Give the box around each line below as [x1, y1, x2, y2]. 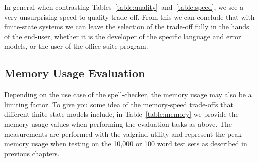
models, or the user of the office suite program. [4, 41, 148, 51]
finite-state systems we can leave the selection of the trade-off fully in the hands [4, 21, 249, 32]
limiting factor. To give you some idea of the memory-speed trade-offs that [4, 99, 233, 109]
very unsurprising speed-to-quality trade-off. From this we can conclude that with [4, 11, 255, 22]
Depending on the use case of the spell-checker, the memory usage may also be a [4, 89, 252, 100]
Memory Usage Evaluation [4, 65, 145, 81]
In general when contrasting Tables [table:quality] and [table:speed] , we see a [4, 2, 244, 12]
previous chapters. [4, 148, 60, 158]
